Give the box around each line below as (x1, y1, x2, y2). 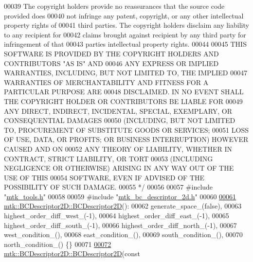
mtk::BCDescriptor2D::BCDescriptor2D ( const (4, 248, 141, 259)
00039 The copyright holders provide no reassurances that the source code (4, 1, 225, 11)
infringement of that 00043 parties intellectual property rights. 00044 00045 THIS (4, 39, 247, 49)
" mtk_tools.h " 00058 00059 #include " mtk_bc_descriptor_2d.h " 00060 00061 (4, 191, 236, 201)
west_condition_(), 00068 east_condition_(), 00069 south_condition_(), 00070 (4, 229, 243, 240)
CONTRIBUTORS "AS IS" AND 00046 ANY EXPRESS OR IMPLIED (4, 58, 219, 68)
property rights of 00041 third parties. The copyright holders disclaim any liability (4, 20, 249, 30)
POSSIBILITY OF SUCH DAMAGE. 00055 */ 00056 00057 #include (4, 182, 213, 192)
